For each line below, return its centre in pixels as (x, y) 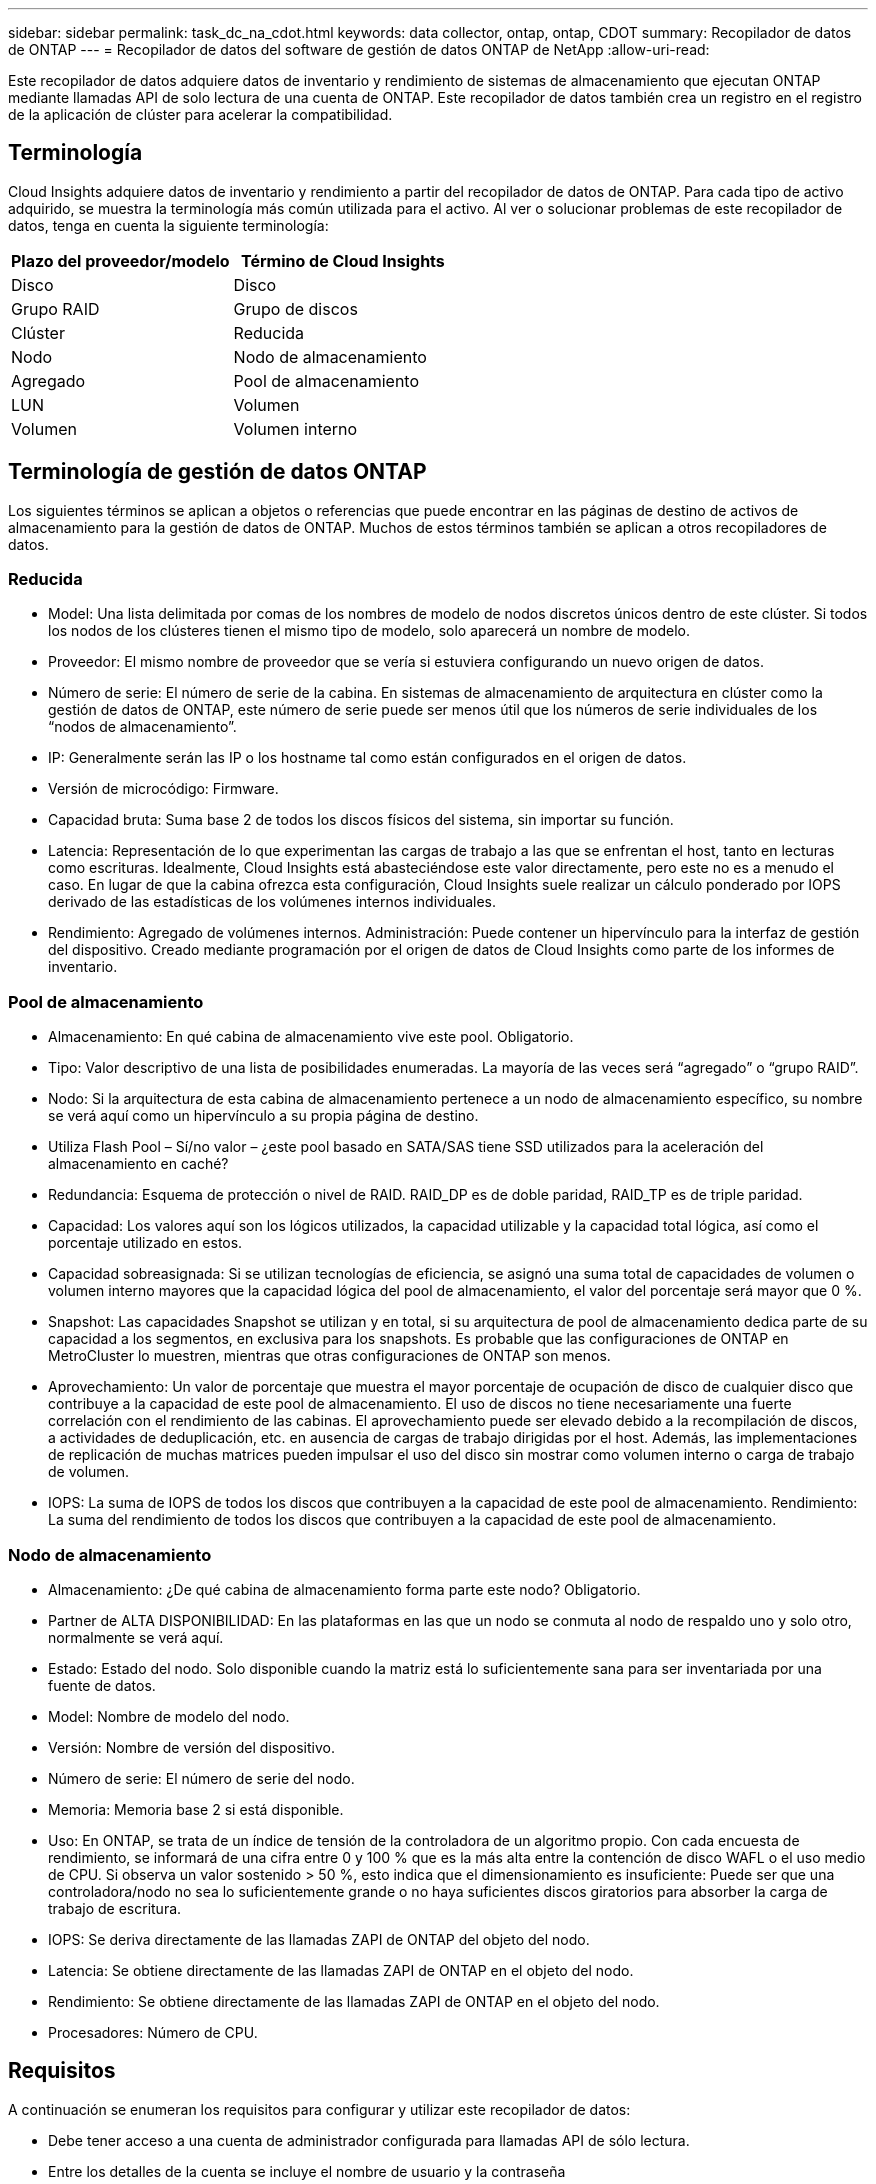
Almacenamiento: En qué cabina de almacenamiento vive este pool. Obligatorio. (311, 1037)
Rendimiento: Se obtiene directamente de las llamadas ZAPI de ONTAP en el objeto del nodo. (354, 2001)
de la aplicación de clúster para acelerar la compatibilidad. (200, 114)
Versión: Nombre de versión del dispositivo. (191, 1747)
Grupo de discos (295, 308)
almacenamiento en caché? (138, 1164)
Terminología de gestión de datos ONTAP (217, 472)
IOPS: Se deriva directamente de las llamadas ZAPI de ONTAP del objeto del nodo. (319, 1939)
